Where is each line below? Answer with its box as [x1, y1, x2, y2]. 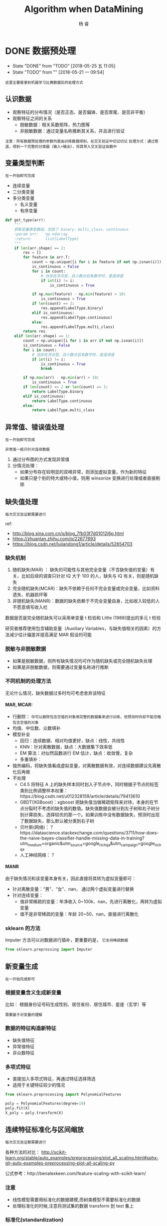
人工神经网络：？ [19, 851, 55, 858]
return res [23, 329, 46, 334]
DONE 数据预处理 [5, 45, 76, 56]
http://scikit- [41, 1149, 67, 1155]
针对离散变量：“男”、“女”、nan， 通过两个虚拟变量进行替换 [12, 886, 134, 892]
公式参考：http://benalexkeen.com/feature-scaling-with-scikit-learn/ [5, 1170, 146, 1176]
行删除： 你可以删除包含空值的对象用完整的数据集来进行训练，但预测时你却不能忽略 [12, 713, 161, 719]
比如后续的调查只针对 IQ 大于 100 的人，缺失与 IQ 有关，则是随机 [21, 573, 155, 579]
